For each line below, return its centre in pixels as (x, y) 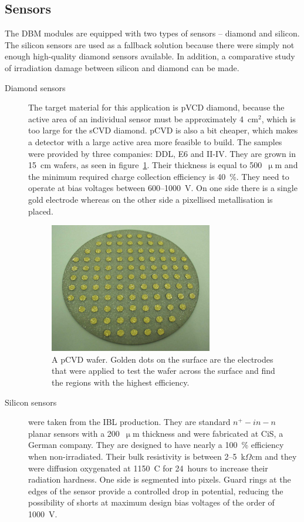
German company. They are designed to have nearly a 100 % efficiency (156, 445)
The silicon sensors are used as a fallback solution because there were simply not (150, 44)
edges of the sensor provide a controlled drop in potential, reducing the (156, 491)
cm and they (274, 456)
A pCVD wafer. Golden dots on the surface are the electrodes (163, 359)
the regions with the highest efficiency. (121, 382)
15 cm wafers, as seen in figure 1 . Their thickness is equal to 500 (145, 165)
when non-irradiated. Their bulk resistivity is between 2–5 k (137, 456)
